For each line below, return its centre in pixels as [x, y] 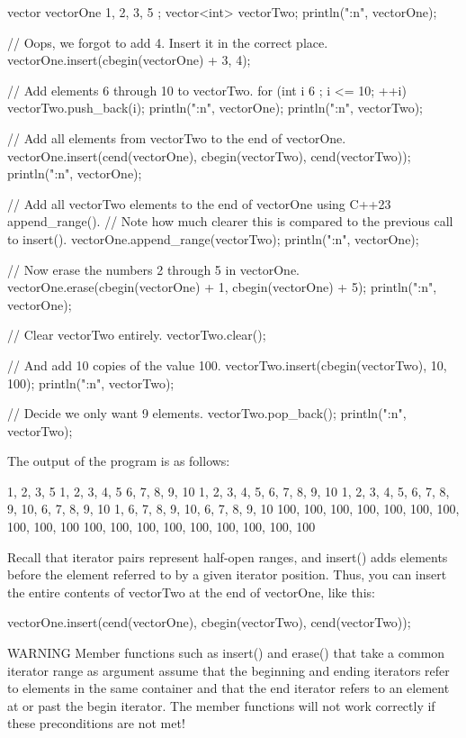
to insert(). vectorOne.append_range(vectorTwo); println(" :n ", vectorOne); [213, 238]
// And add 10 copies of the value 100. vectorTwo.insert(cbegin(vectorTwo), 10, [227, 364]
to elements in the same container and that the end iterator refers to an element [229, 688]
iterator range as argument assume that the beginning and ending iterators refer [229, 670]
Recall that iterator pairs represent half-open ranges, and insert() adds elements [228, 556]
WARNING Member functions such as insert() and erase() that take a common [226, 653]
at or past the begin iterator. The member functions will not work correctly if [221, 705]
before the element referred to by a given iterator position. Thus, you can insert [227, 574]
